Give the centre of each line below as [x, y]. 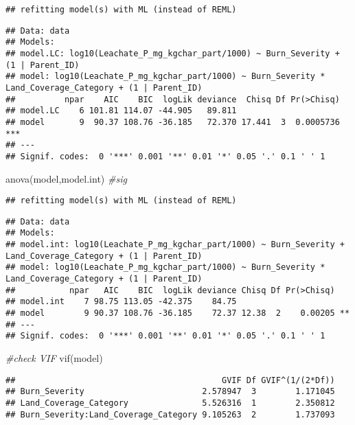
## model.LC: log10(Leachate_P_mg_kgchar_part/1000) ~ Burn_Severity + [173, 53]
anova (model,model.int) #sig [66, 178]
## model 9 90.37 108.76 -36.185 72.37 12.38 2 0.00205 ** [178, 313]
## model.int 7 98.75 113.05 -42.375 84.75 [121, 302]
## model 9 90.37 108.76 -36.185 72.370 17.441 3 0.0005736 [173, 122]
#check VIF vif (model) [54, 358]
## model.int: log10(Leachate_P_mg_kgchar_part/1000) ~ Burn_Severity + [175, 245]
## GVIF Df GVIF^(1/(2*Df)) [170, 380]
